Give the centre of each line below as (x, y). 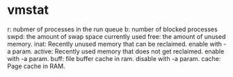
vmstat (28, 10)
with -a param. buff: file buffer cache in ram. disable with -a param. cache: (114, 58)
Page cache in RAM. (36, 66)
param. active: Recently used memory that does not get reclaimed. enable (118, 51)
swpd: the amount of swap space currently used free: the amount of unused (116, 36)
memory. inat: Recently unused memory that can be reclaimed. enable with (115, 44)
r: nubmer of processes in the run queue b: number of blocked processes (112, 29)
